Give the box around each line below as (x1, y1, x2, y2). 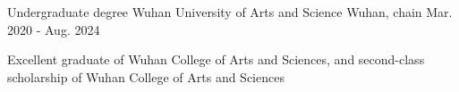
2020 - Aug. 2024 (7, 20, 100, 38)
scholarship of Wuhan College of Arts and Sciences (7, 67, 285, 86)
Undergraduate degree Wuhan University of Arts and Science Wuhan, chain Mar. (7, 3, 453, 21)
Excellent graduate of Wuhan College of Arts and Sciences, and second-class (7, 50, 425, 69)
